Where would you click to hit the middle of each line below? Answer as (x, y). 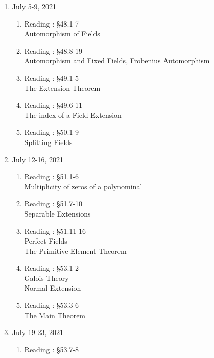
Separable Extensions (57, 213)
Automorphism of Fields (62, 33)
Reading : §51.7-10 (53, 204)
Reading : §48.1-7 (52, 23)
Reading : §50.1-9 (52, 132)
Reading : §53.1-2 (52, 268)
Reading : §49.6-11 (53, 105)
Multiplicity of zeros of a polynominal (83, 186)
